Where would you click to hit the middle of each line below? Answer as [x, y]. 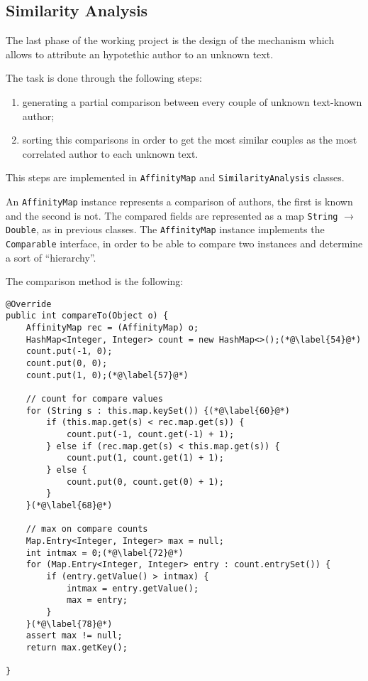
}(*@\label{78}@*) [69, 624]
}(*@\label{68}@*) [69, 505]
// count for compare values [94, 399]
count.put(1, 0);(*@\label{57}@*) [107, 375]
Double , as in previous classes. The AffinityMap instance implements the [165, 229]
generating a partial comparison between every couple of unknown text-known [192, 101]
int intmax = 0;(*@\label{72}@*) [105, 553]
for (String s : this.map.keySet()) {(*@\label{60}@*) [158, 411]
